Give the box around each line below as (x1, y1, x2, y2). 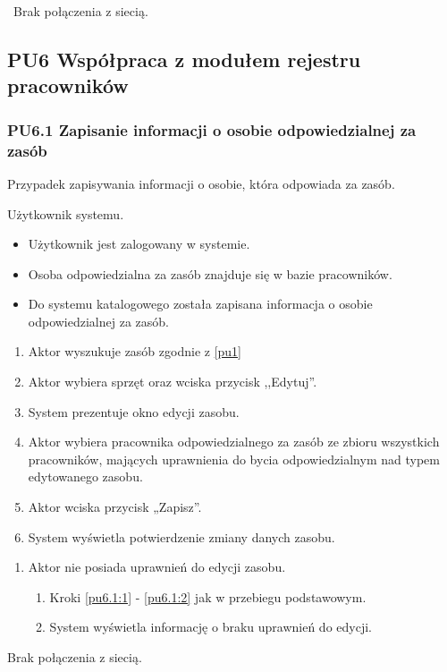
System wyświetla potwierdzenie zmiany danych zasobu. (28, 527, 335, 546)
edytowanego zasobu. (28, 467, 143, 486)
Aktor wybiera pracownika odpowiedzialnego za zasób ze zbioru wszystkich (28, 432, 440, 451)
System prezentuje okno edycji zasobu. (28, 402, 240, 421)
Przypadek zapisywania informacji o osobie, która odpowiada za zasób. (7, 174, 395, 192)
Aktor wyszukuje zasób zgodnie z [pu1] (28, 342, 241, 361)
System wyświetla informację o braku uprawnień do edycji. (49, 617, 372, 636)
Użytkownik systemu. (7, 204, 124, 223)
